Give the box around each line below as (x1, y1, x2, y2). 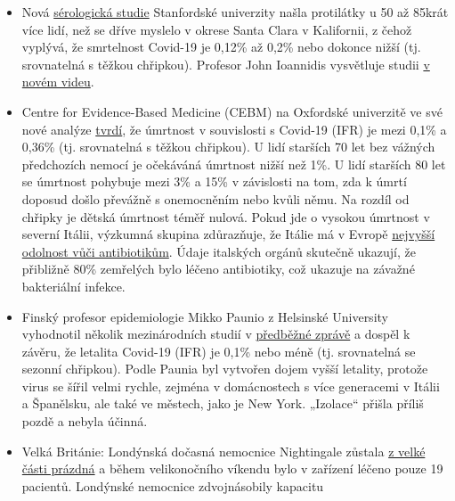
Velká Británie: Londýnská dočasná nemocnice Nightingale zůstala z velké (21, 441, 426, 460)
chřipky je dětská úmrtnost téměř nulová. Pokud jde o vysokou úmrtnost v (21, 207, 430, 226)
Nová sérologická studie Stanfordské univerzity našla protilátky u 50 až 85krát (21, 3, 449, 21)
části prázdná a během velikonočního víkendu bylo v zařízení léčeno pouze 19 (21, 459, 443, 478)
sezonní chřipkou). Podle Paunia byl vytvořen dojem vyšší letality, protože (21, 359, 428, 378)
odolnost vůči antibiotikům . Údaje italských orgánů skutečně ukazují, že (21, 242, 416, 260)
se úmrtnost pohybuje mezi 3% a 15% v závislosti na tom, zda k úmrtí (21, 172, 407, 191)
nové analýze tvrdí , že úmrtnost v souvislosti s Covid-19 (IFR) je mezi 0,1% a (21, 119, 447, 138)
